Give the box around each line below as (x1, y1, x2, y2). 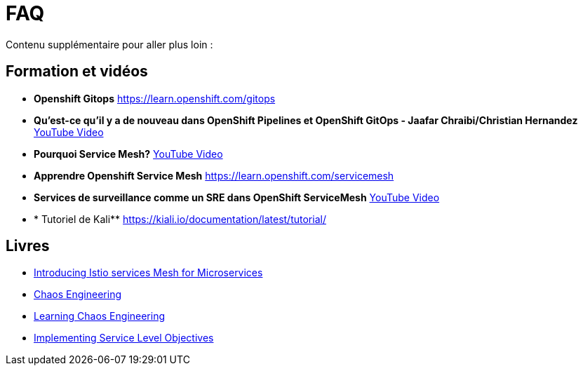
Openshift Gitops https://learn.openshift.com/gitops (34, 92, 276, 104)
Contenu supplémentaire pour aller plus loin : (6, 38, 213, 50)
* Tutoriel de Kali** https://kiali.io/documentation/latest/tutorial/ (34, 213, 326, 225)
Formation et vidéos (6, 62, 148, 81)
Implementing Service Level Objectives (34, 332, 214, 344)
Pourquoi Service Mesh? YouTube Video (34, 147, 223, 160)
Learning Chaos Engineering (34, 310, 166, 323)
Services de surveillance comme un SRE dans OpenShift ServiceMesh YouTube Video (34, 191, 440, 203)
